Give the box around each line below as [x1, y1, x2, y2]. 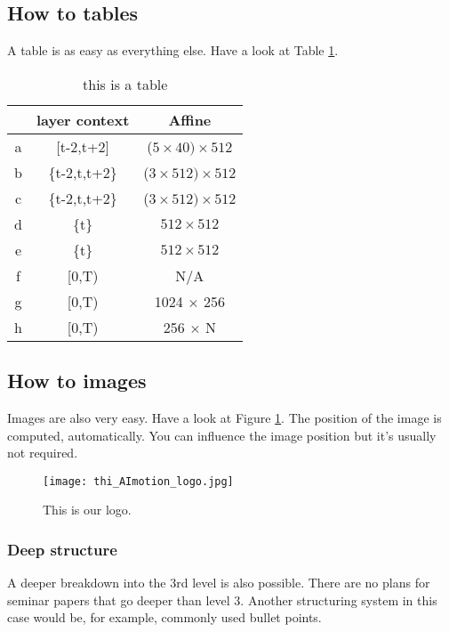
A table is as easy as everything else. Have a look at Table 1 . [7, 41, 339, 60]
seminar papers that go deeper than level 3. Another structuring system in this [7, 590, 437, 609]
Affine [168, 109, 212, 130]
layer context [36, 109, 130, 130]
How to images [7, 367, 147, 394]
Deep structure [7, 538, 117, 560]
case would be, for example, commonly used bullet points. [7, 608, 322, 627]
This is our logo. [43, 500, 132, 519]
